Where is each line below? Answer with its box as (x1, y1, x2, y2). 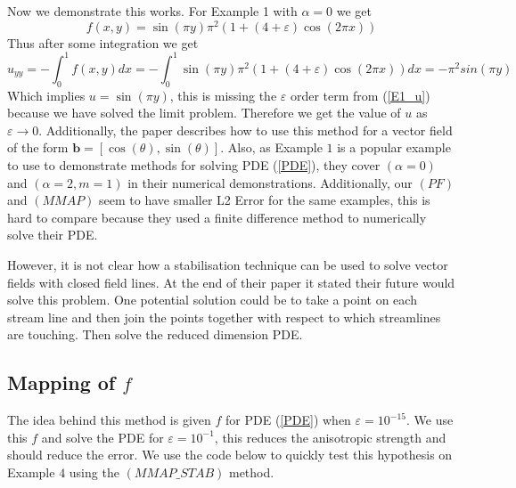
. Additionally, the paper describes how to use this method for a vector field (38, 120, 453, 139)
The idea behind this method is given (7, 411, 211, 429)
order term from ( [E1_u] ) (290, 85, 430, 104)
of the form (7, 138, 69, 157)
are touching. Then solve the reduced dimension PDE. (7, 325, 303, 344)
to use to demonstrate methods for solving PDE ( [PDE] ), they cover (7, 155, 381, 174)
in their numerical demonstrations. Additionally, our (127, 173, 413, 191)
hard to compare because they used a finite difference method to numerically (7, 207, 427, 226)
